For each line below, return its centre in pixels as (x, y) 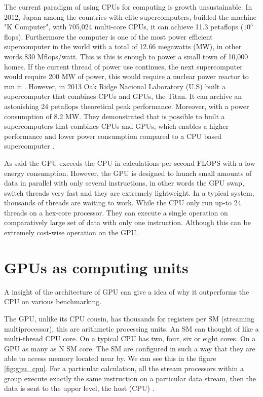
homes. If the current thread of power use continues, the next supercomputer (123, 66)
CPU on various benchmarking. (53, 301)
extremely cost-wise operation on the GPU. (71, 232)
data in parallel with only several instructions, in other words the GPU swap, (124, 183)
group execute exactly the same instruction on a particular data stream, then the (130, 378)
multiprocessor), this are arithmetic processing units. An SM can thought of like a (131, 328)
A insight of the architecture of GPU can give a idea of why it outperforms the (127, 291)
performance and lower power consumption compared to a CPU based (113, 136)
